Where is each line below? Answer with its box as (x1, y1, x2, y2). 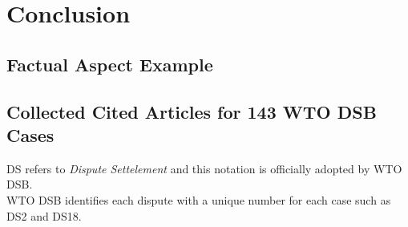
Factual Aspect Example (6, 51, 213, 76)
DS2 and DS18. (6, 207, 82, 224)
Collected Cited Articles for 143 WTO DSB (6, 99, 377, 124)
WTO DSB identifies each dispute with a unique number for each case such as (6, 191, 391, 208)
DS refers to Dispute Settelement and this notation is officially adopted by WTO (6, 160, 402, 176)
